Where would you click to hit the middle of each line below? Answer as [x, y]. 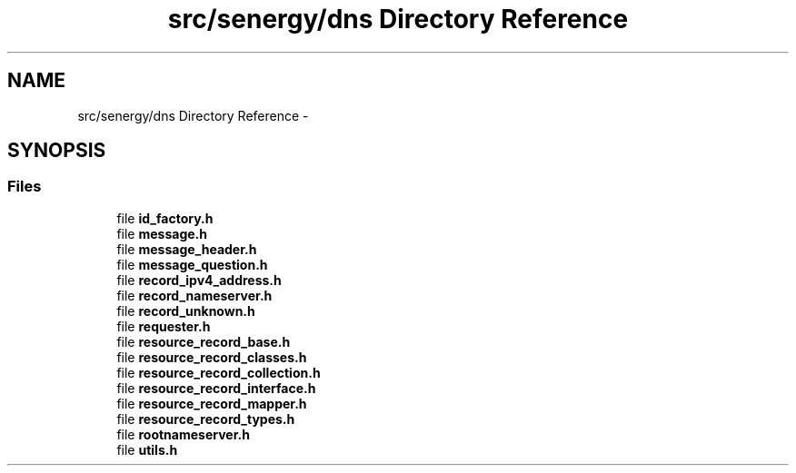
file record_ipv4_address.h [199, 280]
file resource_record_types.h [206, 419]
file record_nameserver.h [194, 295]
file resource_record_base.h [204, 341]
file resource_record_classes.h [212, 357]
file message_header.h [187, 249]
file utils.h [147, 449]
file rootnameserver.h [183, 434]
